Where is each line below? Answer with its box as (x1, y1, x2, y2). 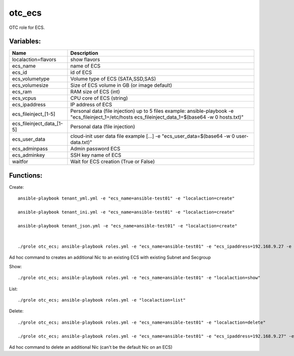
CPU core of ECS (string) (70, 95, 128, 102)
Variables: (9, 37, 41, 46)
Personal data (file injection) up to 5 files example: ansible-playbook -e (70, 108, 234, 115)
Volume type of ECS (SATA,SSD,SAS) (70, 76, 156, 82)
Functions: (9, 171, 43, 179)
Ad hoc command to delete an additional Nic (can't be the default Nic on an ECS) (9, 344, 172, 350)
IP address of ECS (70, 101, 112, 108)
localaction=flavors (12, 56, 56, 63)
